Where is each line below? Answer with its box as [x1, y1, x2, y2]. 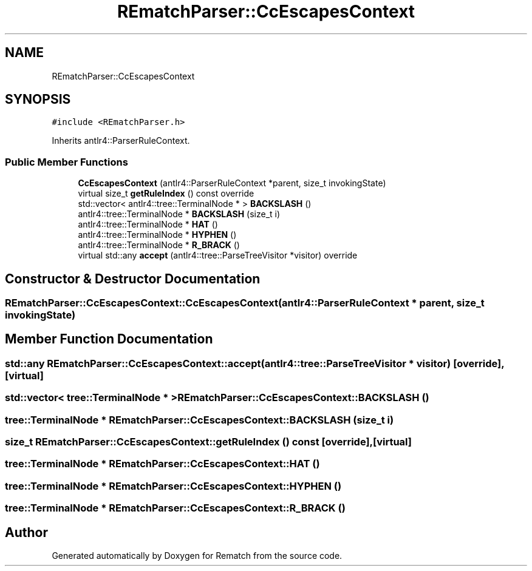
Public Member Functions [5, 155, 128, 168]
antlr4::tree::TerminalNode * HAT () [78, 219, 218, 230]
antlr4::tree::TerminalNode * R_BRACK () [78, 240, 240, 251]
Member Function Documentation [5, 331, 213, 347]
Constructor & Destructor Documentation [5, 271, 261, 286]
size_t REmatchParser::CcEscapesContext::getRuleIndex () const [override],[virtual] [5, 436, 412, 448]
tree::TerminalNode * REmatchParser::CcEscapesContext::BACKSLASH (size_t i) [5, 413, 394, 426]
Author [5, 524, 48, 540]
